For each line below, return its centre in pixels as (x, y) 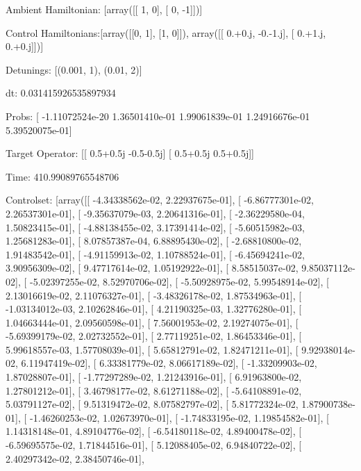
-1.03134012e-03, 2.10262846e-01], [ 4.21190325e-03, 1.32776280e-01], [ (154, 309)
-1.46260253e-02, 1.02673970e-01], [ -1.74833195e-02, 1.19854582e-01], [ (179, 417)
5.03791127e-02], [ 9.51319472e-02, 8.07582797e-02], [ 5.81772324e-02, (152, 404)
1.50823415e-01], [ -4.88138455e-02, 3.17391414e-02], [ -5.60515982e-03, (155, 227)
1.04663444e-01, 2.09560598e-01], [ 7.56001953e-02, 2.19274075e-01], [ (152, 322)
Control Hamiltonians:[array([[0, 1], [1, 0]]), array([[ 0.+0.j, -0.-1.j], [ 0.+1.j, (166, 32)
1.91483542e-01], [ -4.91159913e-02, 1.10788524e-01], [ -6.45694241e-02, (155, 254)
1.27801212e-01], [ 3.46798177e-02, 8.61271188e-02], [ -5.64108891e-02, (154, 390)
